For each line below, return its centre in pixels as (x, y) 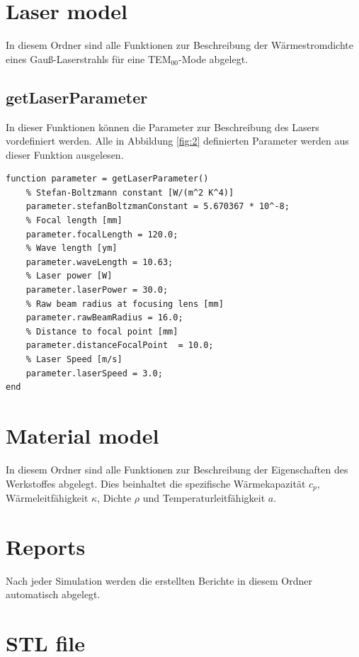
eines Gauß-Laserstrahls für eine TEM (89, 58)
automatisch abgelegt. (53, 594)
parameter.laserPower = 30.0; (97, 290)
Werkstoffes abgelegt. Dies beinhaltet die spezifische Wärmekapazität (156, 483)
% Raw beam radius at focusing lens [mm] (125, 304)
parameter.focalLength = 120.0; (102, 234)
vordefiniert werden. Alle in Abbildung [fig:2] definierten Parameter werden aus (177, 141)
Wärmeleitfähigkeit (47, 497)
